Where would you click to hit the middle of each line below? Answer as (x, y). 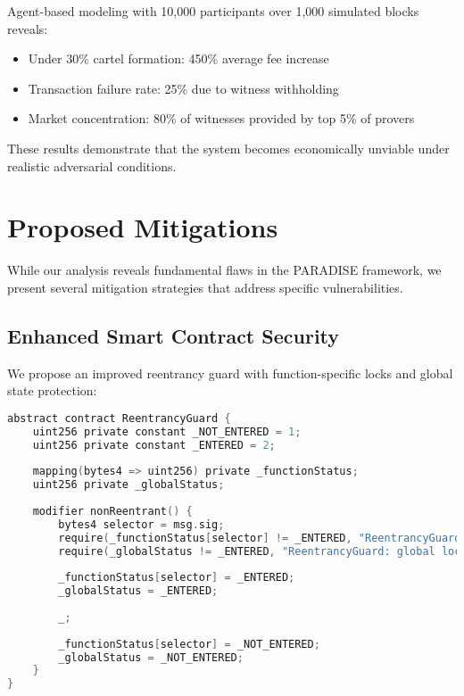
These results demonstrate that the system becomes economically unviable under (228, 148)
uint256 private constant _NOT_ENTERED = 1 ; (167, 431)
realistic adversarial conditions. (92, 166)
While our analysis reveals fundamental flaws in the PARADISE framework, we (224, 270)
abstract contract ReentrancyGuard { (119, 418)
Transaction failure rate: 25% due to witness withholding (183, 88)
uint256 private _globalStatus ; (128, 485)
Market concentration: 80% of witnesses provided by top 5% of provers (221, 118)
